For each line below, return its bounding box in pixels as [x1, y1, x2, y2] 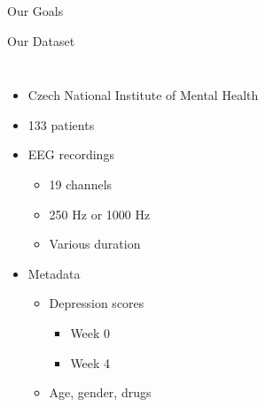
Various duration [49, 234, 141, 253]
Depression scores [49, 294, 144, 312]
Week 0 [70, 323, 111, 342]
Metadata [27, 264, 81, 282]
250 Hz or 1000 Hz [49, 204, 151, 223]
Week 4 [70, 353, 111, 372]
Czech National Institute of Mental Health [27, 86, 259, 104]
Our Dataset [7, 31, 75, 50]
